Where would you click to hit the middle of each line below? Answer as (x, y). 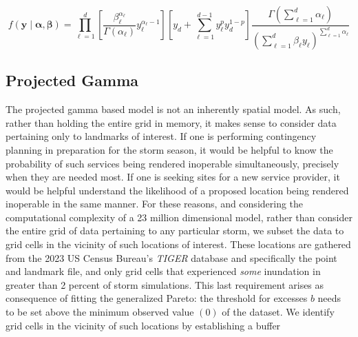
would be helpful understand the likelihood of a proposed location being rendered (177, 190)
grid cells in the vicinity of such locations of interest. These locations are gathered (178, 244)
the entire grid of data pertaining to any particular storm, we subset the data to (175, 231)
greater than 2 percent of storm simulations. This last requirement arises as (165, 284)
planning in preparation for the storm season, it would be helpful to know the (169, 149)
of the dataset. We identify (278, 312)
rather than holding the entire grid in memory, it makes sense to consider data (171, 122)
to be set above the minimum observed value (100, 312)
